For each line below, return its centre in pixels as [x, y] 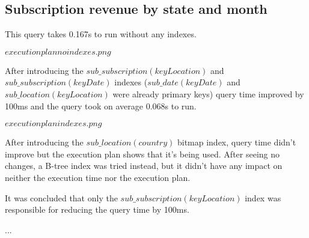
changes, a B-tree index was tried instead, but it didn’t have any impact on [144, 166]
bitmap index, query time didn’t [237, 142]
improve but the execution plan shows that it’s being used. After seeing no [142, 154]
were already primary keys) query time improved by [208, 93]
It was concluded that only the [61, 197]
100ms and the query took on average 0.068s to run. [101, 105]
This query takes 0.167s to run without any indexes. [101, 34]
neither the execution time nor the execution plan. [98, 177]
